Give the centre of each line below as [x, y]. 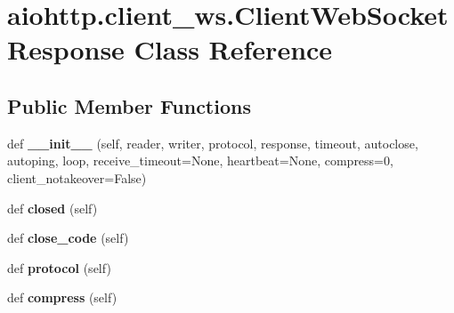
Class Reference [233, 49]
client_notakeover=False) [77, 177]
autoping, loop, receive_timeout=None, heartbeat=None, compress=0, [200, 161]
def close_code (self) [68, 238]
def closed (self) [53, 208]
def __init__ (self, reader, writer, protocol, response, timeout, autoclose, [213, 143]
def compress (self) [62, 297]
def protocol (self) [59, 267]
